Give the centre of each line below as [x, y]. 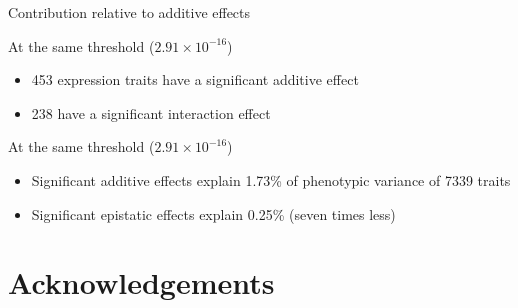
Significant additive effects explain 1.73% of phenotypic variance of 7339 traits [271, 179]
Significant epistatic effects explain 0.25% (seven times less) [213, 213]
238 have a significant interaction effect [151, 112]
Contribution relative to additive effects [129, 12]
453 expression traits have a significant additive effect [195, 79]
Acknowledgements [141, 282]
